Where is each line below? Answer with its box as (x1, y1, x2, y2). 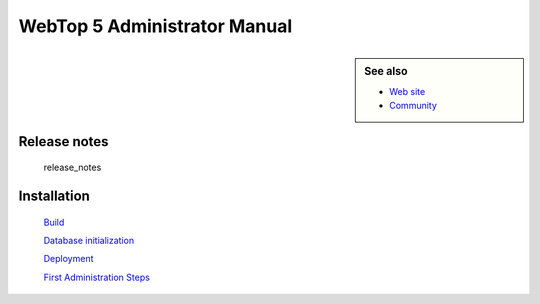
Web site (389, 85, 426, 97)
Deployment (43, 253, 94, 265)
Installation (18, 188, 90, 204)
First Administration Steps (43, 271, 150, 283)
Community (389, 100, 437, 112)
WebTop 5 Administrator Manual (18, 15, 293, 37)
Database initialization (43, 234, 135, 246)
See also (364, 64, 408, 78)
